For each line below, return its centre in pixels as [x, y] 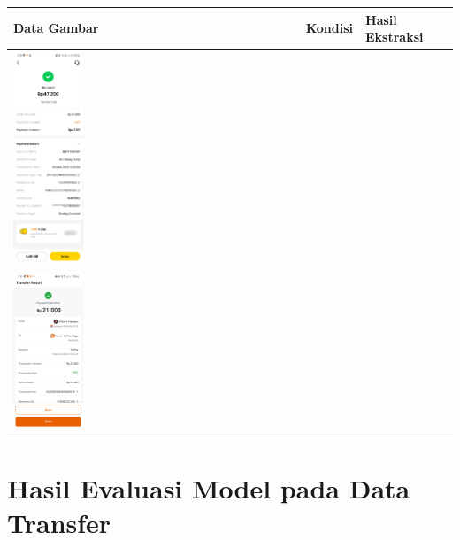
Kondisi [330, 28]
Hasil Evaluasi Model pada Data [209, 488]
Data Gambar [56, 28]
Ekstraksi [395, 37]
